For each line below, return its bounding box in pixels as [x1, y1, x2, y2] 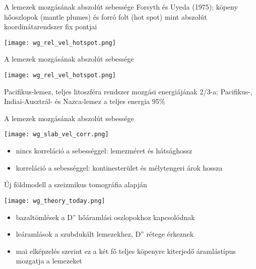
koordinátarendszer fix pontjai [4, 21, 97, 32]
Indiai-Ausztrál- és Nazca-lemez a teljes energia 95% [4, 96, 165, 106]
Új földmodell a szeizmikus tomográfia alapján [4, 179, 147, 190]
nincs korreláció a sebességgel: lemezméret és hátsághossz [16, 145, 193, 156]
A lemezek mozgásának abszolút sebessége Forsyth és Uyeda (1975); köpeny [4, 2, 238, 12]
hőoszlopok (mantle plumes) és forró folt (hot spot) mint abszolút [4, 11, 207, 22]
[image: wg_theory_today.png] [4, 197, 105, 204]
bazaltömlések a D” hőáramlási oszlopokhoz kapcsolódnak [16, 211, 195, 222]
